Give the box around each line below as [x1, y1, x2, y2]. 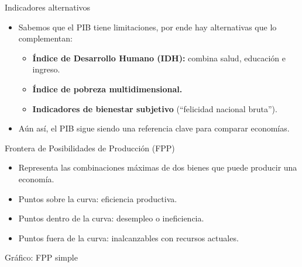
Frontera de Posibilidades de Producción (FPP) [5, 141, 175, 154]
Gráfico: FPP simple [5, 251, 78, 263]
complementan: [18, 32, 73, 44]
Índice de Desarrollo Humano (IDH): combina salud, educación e [32, 51, 286, 64]
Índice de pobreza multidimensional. [32, 82, 183, 95]
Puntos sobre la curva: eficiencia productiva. [18, 192, 177, 204]
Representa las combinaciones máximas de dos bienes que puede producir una [18, 161, 297, 174]
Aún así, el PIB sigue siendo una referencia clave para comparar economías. [18, 122, 290, 134]
